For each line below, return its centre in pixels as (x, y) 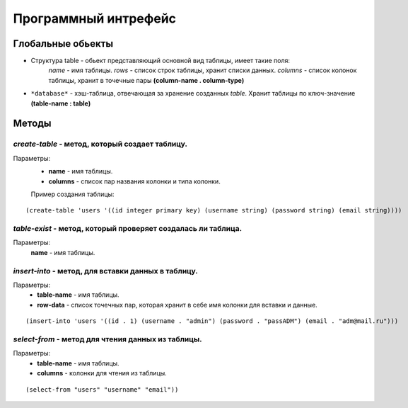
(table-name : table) (61, 103)
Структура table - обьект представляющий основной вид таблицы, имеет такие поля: (160, 61)
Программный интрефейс (95, 18)
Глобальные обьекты (63, 44)
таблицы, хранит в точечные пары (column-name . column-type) (146, 80)
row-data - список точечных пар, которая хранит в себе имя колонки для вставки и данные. (177, 305)
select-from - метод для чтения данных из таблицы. (107, 339)
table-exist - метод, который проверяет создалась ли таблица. (128, 229)
